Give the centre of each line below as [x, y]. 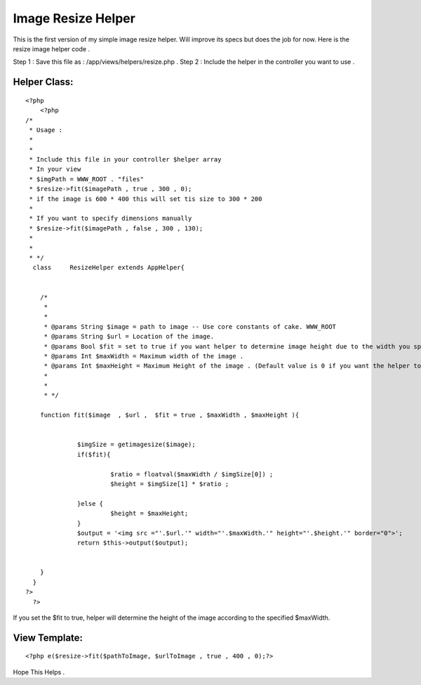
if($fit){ [94, 454]
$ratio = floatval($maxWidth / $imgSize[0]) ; [192, 474]
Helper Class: [43, 82]
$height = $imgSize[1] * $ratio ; [169, 484]
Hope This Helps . [39, 672]
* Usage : [46, 130]
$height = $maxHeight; [149, 514]
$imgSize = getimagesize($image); [136, 445]
